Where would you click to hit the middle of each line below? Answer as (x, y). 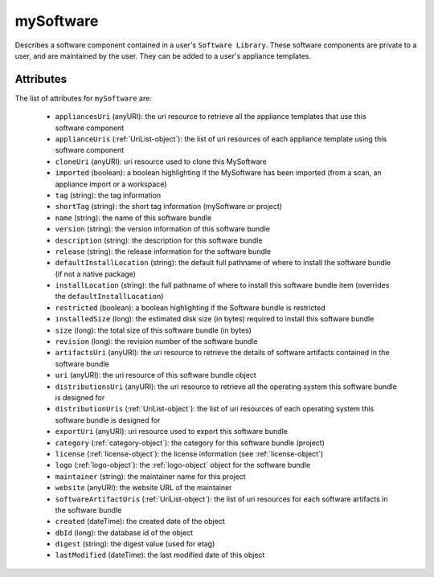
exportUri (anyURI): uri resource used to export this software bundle (172, 432)
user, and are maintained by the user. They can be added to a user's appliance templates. (163, 55)
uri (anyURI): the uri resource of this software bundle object (156, 375)
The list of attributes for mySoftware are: (83, 98)
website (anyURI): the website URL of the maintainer (143, 488)
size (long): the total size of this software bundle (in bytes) (154, 330)
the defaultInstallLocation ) (109, 297)
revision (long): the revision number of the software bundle (156, 342)
